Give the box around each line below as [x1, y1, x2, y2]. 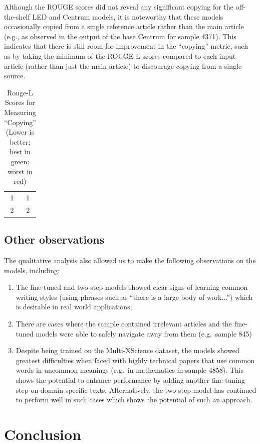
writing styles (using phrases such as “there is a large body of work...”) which [16, 291, 253, 302]
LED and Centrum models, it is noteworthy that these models [32, 11, 223, 22]
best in [10, 146, 31, 157]
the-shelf [4, 11, 30, 22]
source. [4, 70, 26, 81]
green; [11, 156, 30, 166]
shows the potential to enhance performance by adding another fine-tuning [16, 375, 245, 385]
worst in [8, 166, 33, 176]
